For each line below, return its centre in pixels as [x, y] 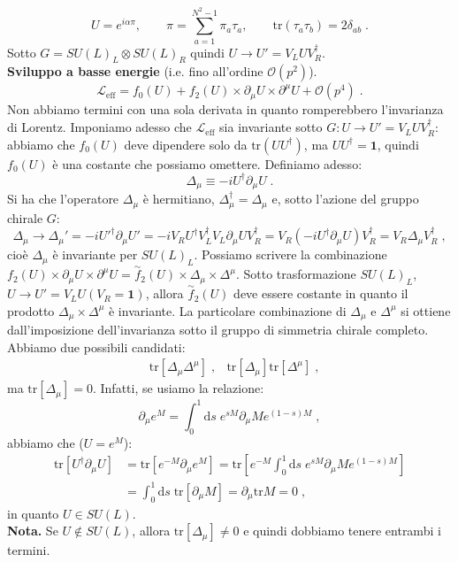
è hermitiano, [179, 199]
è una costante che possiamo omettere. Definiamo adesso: [207, 163]
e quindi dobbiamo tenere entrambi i [342, 531]
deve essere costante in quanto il [321, 293]
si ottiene [426, 310]
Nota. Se [33, 531]
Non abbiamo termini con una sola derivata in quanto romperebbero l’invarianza [225, 109]
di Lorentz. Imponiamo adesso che [99, 127]
